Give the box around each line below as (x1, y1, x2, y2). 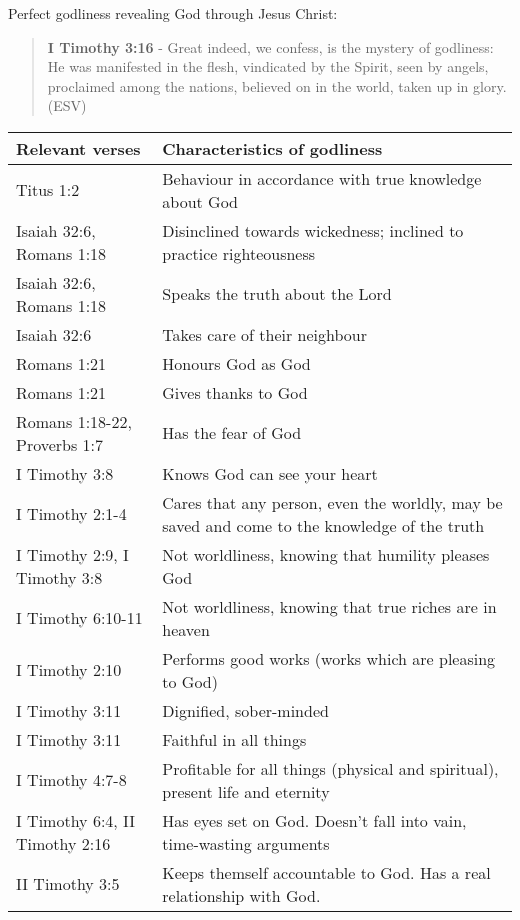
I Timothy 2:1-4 (16, 502, 127, 526)
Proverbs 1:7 (16, 432, 104, 456)
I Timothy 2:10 (16, 658, 122, 682)
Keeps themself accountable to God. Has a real (162, 860, 491, 884)
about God (162, 189, 238, 213)
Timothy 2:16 (16, 831, 111, 855)
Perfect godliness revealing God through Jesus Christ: (8, 3, 338, 23)
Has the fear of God (162, 421, 302, 445)
